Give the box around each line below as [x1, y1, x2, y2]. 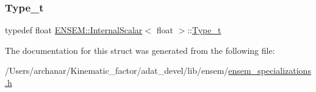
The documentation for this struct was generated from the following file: [5, 44, 275, 56]
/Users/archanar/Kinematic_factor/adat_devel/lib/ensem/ [5, 64, 229, 77]
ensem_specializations [228, 64, 311, 77]
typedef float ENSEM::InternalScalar [5, 24, 143, 36]
